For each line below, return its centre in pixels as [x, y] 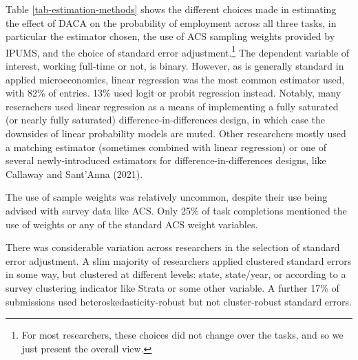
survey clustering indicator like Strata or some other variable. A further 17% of [172, 287]
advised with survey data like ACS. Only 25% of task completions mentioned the [176, 210]
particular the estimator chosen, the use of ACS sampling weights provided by [170, 36]
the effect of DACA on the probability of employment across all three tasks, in [171, 22]
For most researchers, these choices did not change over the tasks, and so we [182, 335]
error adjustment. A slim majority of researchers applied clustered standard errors [179, 260]
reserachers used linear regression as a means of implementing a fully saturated [172, 106]
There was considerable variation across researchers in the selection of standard [173, 247]
